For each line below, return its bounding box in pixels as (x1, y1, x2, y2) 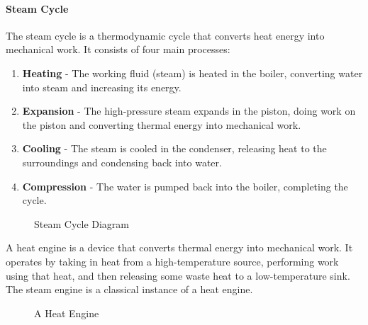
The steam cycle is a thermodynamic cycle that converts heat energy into (6, 28, 325, 42)
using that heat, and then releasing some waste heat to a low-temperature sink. (6, 268, 350, 283)
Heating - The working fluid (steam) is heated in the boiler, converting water (22, 65, 363, 80)
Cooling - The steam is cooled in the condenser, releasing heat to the (22, 141, 327, 156)
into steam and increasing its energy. (22, 79, 182, 94)
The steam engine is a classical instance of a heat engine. (6, 282, 253, 297)
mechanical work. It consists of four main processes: (6, 42, 230, 57)
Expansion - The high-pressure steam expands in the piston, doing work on (22, 103, 356, 118)
